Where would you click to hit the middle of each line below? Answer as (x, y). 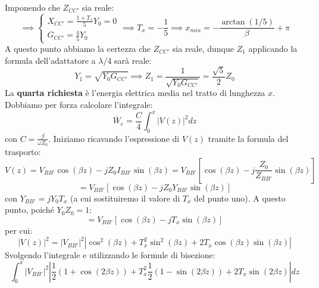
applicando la (273, 49)
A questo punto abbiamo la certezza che (78, 49)
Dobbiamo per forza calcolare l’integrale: (79, 105)
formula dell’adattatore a (50, 60)
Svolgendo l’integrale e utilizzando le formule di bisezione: (110, 255)
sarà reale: (133, 60)
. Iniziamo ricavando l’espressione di (114, 138)
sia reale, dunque (203, 49)
